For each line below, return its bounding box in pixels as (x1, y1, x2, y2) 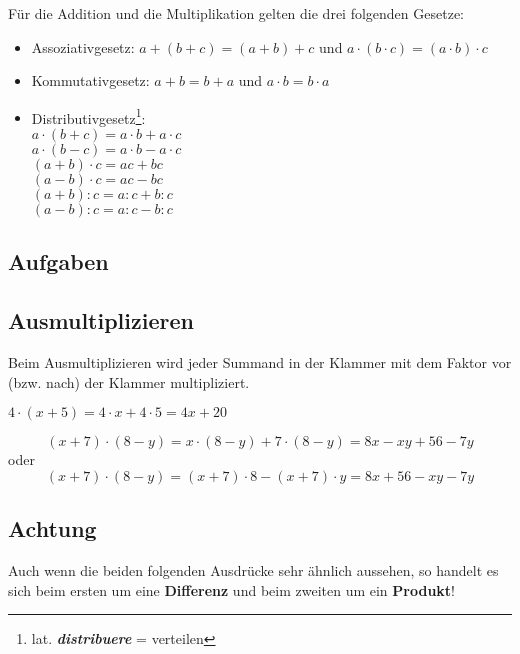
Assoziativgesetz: (31, 36, 135, 57)
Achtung (8, 513, 97, 544)
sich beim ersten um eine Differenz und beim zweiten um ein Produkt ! (8, 579, 455, 600)
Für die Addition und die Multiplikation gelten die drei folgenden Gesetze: (8, 3, 464, 23)
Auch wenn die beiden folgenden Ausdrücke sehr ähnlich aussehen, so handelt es (8, 560, 499, 580)
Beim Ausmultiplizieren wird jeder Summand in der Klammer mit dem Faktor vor (8, 352, 512, 373)
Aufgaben (8, 246, 109, 277)
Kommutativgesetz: (31, 70, 150, 91)
